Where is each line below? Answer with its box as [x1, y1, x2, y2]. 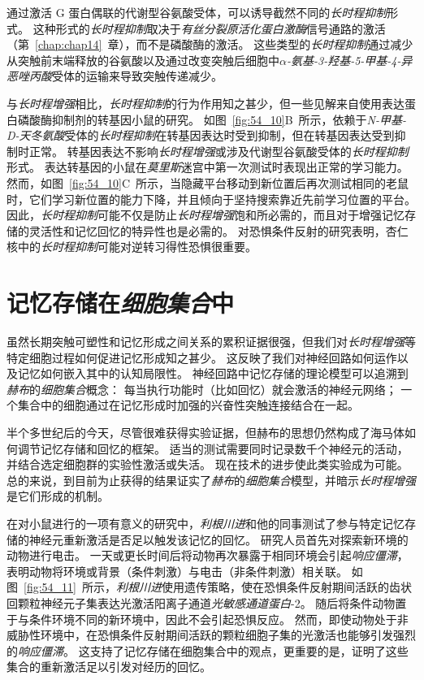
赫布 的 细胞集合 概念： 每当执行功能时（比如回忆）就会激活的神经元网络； [6, 380, 397, 397]
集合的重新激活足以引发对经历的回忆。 [6, 658, 211, 675]
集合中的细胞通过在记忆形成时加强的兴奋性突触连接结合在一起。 [17, 396, 359, 414]
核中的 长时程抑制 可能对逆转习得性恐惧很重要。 [6, 238, 257, 255]
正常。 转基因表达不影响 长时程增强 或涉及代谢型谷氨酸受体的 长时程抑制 [28, 142, 409, 159]
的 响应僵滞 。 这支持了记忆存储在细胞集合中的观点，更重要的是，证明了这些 [6, 642, 409, 659]
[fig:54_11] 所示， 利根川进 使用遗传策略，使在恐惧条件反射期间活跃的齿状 [24, 578, 412, 596]
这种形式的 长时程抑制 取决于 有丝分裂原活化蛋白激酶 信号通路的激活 [32, 19, 386, 37]
